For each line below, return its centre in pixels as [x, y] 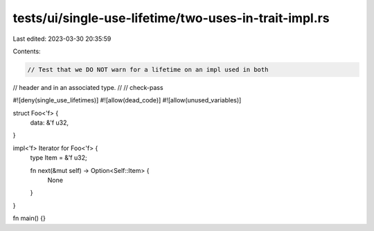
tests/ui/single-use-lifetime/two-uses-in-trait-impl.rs [171, 18]
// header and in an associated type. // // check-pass [88, 87]
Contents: [27, 51]
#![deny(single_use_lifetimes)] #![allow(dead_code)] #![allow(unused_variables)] [127, 100]
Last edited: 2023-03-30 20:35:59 [62, 39]
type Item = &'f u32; [59, 158]
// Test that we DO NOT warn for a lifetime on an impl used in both [148, 70]
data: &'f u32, [50, 123]
